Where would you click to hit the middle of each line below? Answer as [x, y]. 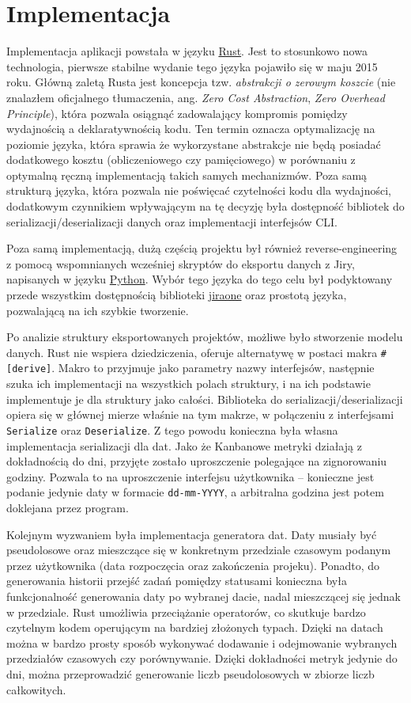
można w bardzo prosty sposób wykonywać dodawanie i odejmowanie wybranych [202, 642]
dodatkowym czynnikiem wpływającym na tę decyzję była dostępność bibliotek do [205, 206]
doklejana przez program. [68, 507]
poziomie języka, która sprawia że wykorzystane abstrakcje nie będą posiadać [194, 144]
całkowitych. [36, 689]
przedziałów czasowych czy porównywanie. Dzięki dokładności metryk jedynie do [202, 658]
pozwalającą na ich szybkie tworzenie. [98, 310]
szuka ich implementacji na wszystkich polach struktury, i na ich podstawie [189, 384]
